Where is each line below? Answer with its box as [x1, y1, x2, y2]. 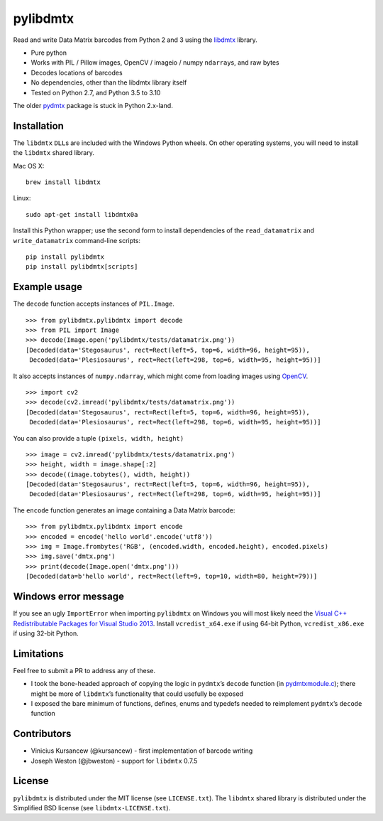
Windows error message [13, 591, 124, 603]
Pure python [30, 48, 67, 57]
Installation [13, 119, 64, 132]
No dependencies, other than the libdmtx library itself [30, 78, 187, 87]
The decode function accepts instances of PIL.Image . [13, 299, 175, 308]
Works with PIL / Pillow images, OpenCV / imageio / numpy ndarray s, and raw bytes [30, 58, 279, 67]
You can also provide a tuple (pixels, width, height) [13, 434, 184, 442]
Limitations [13, 648, 64, 660]
